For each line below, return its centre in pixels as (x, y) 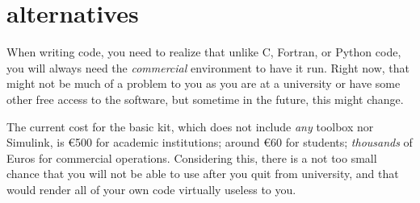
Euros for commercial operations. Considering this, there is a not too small (192, 157)
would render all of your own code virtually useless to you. (151, 189)
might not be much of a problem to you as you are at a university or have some (204, 83)
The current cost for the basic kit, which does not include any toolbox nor (190, 126)
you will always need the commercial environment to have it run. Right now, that (208, 67)
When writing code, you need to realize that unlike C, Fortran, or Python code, (204, 52)
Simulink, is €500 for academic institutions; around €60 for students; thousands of (210, 142)
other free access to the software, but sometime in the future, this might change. (205, 99)
